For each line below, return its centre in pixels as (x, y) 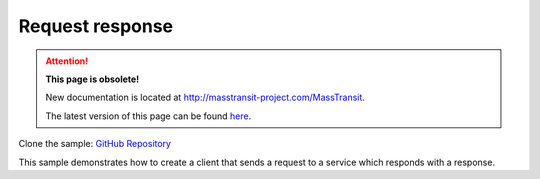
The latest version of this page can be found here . (148, 116)
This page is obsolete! (92, 79)
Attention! (67, 61)
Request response (96, 26)
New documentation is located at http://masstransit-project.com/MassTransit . (205, 97)
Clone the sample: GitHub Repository (95, 144)
